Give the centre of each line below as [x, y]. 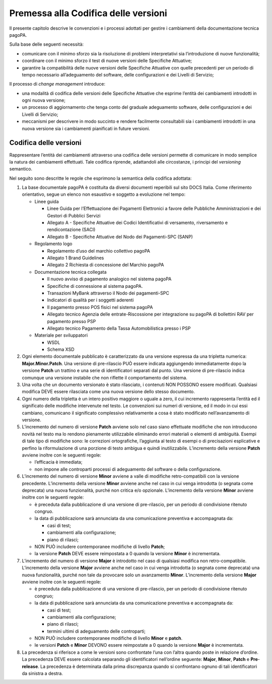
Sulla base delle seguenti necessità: [47, 44]
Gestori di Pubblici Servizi [74, 215]
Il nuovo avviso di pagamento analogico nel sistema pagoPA [109, 279]
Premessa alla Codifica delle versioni [88, 13]
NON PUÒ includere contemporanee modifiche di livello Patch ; [100, 547]
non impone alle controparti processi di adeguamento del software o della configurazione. [128, 469]
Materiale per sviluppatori [61, 335]
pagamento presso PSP [72, 321]
